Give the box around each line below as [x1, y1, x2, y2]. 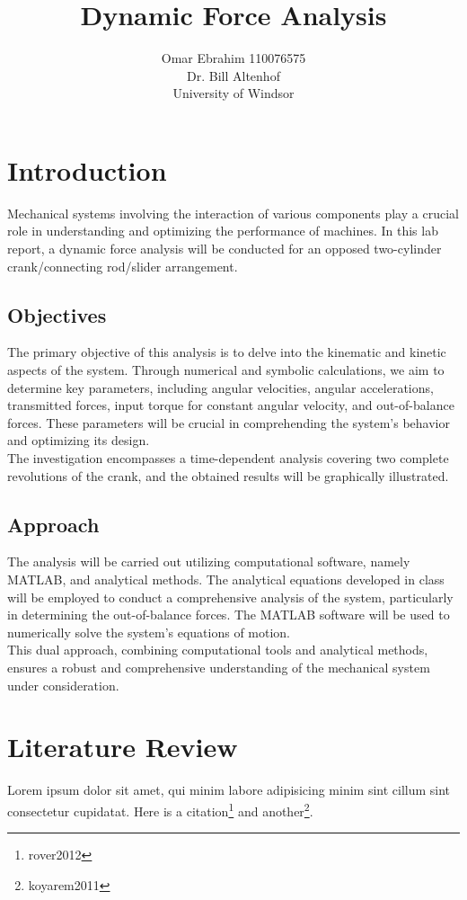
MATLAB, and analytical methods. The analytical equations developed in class [7, 569, 445, 588]
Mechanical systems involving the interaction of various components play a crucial [7, 203, 459, 222]
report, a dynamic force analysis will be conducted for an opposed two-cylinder [7, 239, 442, 258]
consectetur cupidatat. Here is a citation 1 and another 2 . [7, 798, 313, 820]
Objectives [7, 300, 107, 328]
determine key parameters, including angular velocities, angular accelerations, [7, 378, 434, 397]
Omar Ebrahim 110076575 [161, 49, 306, 67]
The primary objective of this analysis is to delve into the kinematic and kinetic [7, 343, 446, 361]
